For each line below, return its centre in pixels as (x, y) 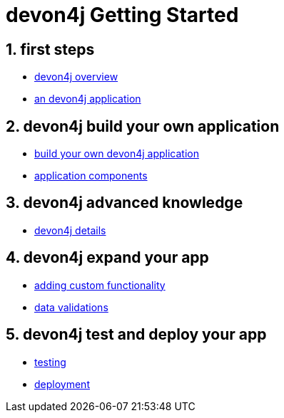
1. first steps (50, 49)
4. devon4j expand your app (107, 258)
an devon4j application (88, 99)
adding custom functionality (100, 285)
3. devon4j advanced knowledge (125, 203)
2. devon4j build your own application (143, 126)
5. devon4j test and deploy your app (136, 335)
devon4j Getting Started (122, 15)
